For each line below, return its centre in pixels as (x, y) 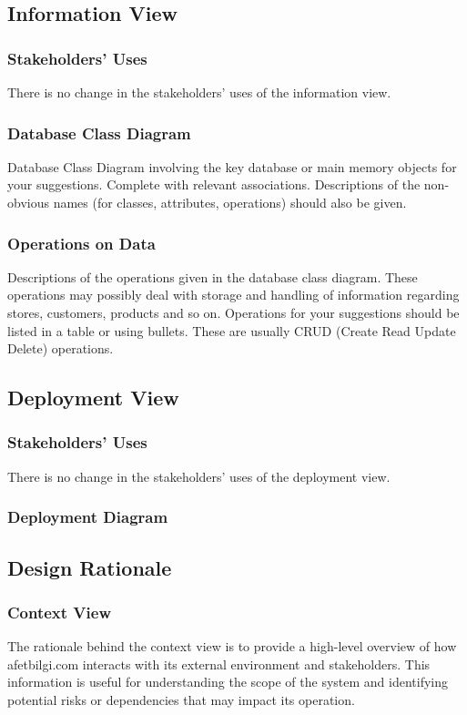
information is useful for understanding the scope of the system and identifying (228, 682)
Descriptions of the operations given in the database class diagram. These (213, 276)
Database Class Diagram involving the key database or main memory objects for (232, 166)
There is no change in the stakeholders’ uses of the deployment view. (199, 476)
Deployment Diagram (88, 517)
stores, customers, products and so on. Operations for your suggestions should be (233, 312)
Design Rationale (90, 567)
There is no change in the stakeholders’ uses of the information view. (199, 92)
